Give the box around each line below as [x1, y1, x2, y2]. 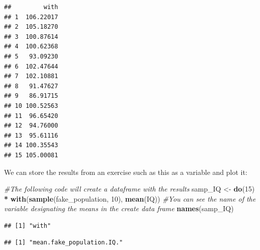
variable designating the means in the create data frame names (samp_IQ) [4, 203, 234, 214]
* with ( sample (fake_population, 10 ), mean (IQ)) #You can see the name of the [4, 193, 256, 204]
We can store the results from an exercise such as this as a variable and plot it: [4, 166, 247, 177]
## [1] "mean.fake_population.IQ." [4, 239, 123, 246]
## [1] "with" [4, 222, 51, 229]
